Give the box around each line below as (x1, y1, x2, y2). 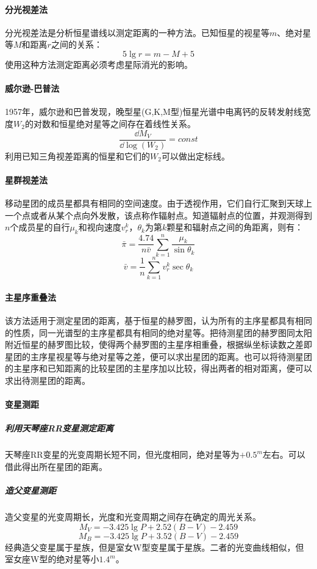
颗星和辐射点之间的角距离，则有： (166, 221, 304, 233)
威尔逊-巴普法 (5, 82, 60, 95)
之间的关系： (51, 38, 102, 51)
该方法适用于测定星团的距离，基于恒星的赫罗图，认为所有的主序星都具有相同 (5, 314, 312, 327)
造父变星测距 (5, 484, 56, 497)
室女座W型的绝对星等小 (5, 552, 99, 565)
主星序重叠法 (5, 290, 56, 303)
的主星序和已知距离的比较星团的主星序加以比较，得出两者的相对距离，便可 (5, 362, 304, 375)
